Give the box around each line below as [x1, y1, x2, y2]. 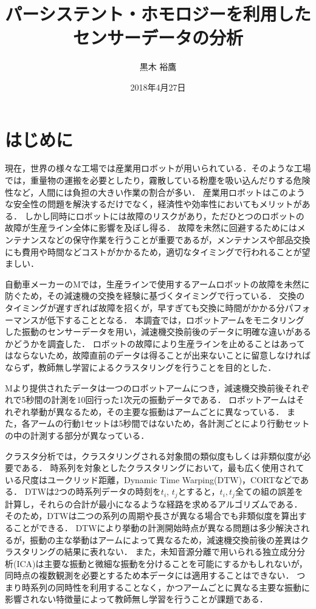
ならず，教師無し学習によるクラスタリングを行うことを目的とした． [5, 360, 276, 373]
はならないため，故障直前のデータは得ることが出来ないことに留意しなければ [5, 349, 311, 362]
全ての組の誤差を [235, 485, 303, 498]
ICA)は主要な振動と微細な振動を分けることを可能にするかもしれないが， [16, 557, 307, 569]
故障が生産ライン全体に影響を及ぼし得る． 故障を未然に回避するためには [5, 221, 297, 234]
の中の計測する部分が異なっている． [5, 428, 149, 441]
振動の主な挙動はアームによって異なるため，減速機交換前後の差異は [30, 533, 301, 546]
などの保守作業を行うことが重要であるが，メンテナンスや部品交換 [47, 233, 311, 246]
